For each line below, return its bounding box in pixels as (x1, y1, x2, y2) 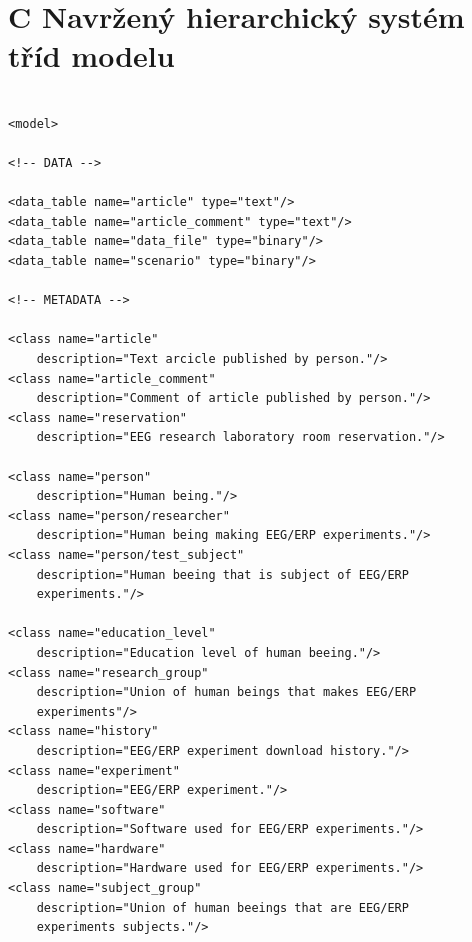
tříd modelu (8, 35, 175, 76)
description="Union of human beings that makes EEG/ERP (36, 685, 417, 700)
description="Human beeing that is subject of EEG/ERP (36, 567, 409, 582)
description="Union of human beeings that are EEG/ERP (36, 900, 409, 915)
